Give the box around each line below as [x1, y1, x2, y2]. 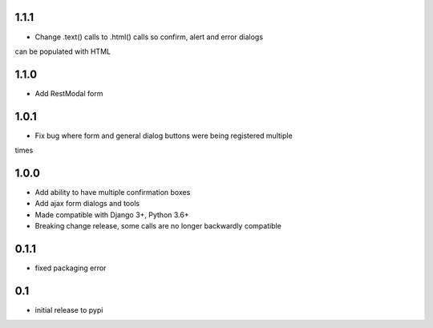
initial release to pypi [34, 306, 103, 314]
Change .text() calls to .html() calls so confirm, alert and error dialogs [34, 32, 264, 42]
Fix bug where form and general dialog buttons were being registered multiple [34, 131, 293, 140]
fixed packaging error [34, 263, 107, 273]
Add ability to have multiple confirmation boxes [34, 188, 191, 197]
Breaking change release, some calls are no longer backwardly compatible [34, 221, 282, 231]
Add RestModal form [34, 88, 103, 98]
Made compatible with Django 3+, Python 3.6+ [34, 209, 189, 220]
